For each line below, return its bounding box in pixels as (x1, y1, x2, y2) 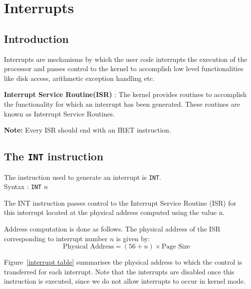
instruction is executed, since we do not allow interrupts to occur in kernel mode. (4, 276, 246, 286)
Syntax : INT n (4, 181, 48, 192)
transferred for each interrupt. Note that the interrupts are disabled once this (4, 266, 234, 276)
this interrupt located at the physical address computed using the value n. (4, 207, 225, 217)
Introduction (4, 31, 69, 46)
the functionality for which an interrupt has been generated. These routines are (4, 98, 240, 109)
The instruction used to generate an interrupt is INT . (4, 172, 161, 182)
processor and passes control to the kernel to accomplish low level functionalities (4, 63, 244, 74)
